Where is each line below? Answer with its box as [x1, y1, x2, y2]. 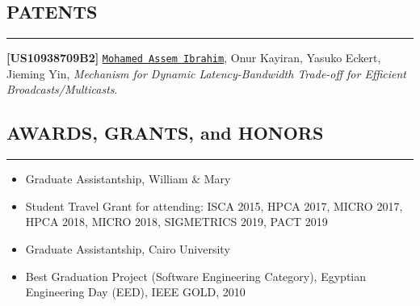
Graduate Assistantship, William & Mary [25, 170, 231, 187]
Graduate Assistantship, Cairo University [25, 241, 230, 258]
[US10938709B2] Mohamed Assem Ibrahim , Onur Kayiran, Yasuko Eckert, [6, 49, 381, 66]
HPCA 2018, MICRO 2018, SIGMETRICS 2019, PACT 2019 [25, 213, 328, 230]
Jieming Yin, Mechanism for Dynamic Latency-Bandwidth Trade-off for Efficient [6, 65, 406, 82]
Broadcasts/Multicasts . [6, 81, 118, 98]
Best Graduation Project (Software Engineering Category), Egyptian [25, 267, 366, 284]
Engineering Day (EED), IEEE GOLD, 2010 [25, 283, 246, 300]
